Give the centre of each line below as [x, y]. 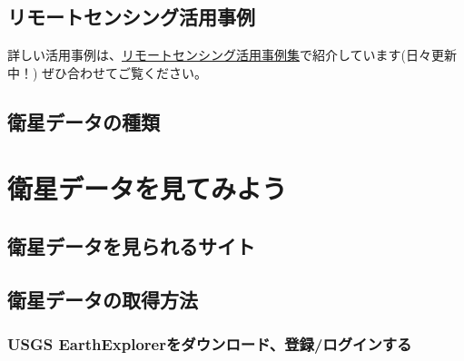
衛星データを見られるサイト [131, 245]
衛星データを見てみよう [148, 188]
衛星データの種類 [84, 121]
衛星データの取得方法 [103, 299]
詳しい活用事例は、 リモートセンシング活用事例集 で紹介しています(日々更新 [232, 55]
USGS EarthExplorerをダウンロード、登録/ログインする [210, 344]
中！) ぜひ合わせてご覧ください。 [108, 72]
